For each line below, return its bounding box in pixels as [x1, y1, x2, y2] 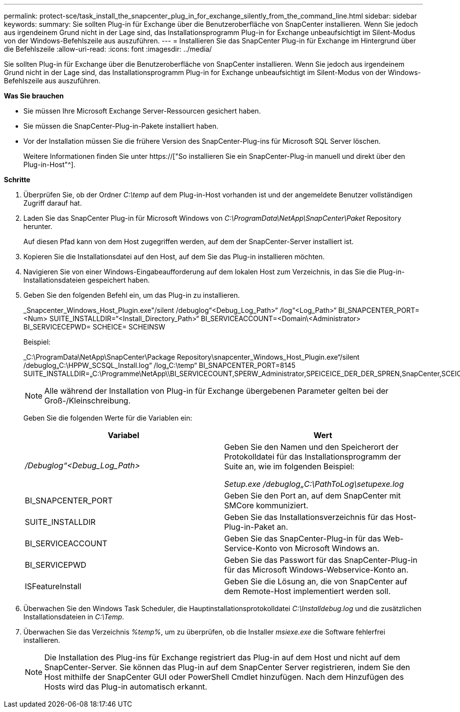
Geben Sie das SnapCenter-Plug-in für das [224, 534, 381, 543]
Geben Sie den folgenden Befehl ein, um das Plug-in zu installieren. [23, 291, 240, 299]
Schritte [4, 175, 30, 184]
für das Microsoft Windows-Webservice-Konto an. [224, 565, 409, 575]
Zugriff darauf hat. [23, 199, 82, 207]
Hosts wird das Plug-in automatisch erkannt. [44, 682, 208, 692]
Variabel [108, 430, 139, 440]
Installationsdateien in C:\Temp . [23, 613, 124, 621]
